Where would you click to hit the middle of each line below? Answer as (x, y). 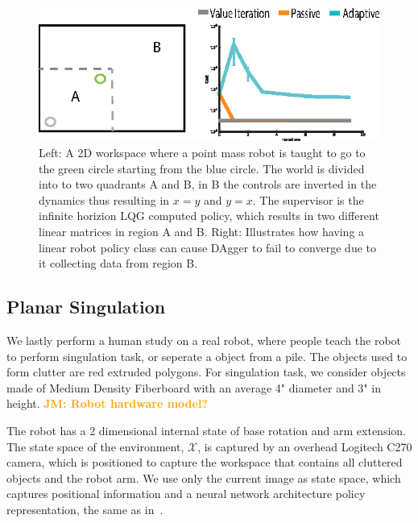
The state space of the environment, (95, 446)
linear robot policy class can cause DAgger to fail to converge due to (207, 247)
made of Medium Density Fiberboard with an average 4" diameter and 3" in (194, 387)
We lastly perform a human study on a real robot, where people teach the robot (204, 340)
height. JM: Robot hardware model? (107, 403)
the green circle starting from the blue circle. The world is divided (202, 168)
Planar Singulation (86, 307)
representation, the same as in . (85, 509)
